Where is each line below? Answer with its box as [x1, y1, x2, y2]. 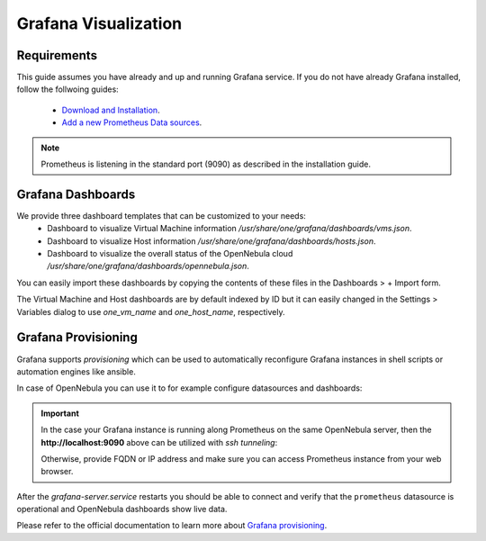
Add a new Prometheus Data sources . [61, 117, 202, 128]
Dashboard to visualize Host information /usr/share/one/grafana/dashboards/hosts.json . [47, 235, 377, 247]
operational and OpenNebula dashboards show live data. [16, 504, 228, 515]
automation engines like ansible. [16, 365, 137, 377]
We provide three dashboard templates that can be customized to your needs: [16, 210, 306, 221]
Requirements [16, 48, 98, 63]
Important [40, 408, 80, 419]
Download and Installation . [61, 104, 161, 115]
